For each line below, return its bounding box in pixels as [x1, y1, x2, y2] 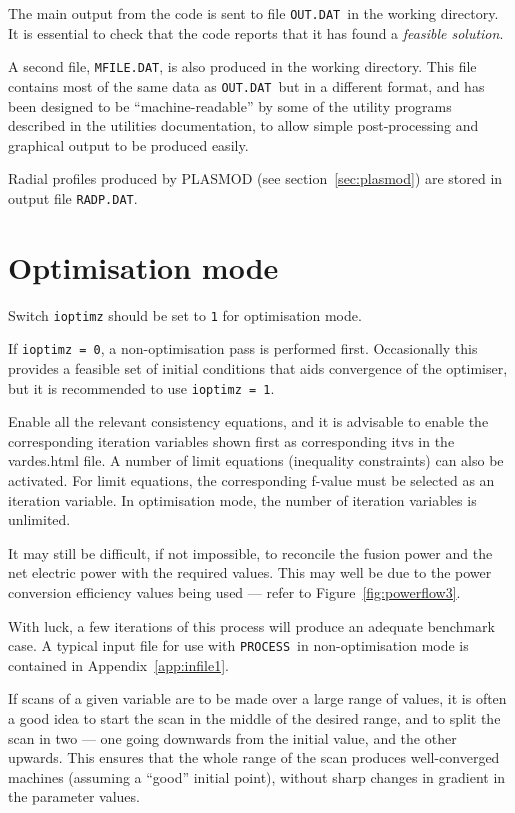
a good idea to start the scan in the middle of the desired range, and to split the [8, 708, 501, 729]
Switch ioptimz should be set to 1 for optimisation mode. [8, 304, 362, 325]
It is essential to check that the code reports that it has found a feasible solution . [8, 22, 504, 43]
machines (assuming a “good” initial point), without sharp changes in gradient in [8, 766, 506, 787]
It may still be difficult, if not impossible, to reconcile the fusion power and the [8, 542, 493, 563]
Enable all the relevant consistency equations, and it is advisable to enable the [8, 411, 489, 432]
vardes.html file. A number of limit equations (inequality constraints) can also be [8, 450, 504, 471]
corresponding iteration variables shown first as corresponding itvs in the [8, 430, 455, 451]
